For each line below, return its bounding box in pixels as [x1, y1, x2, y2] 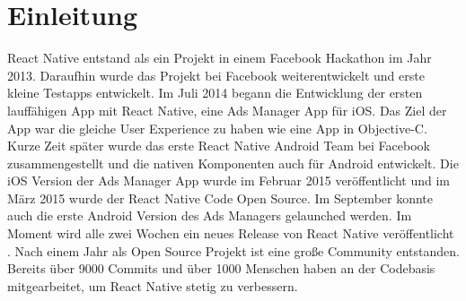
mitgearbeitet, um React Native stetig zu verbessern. [7, 276, 298, 295]
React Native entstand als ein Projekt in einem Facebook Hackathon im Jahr [7, 48, 432, 67]
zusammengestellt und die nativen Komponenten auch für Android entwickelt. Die [7, 153, 459, 172]
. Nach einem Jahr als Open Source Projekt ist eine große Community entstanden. [7, 241, 460, 260]
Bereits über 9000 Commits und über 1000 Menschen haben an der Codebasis [7, 259, 435, 278]
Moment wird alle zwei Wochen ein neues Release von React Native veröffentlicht [7, 224, 454, 243]
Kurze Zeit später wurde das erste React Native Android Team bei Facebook [7, 136, 430, 155]
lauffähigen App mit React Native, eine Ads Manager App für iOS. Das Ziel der [7, 100, 447, 119]
